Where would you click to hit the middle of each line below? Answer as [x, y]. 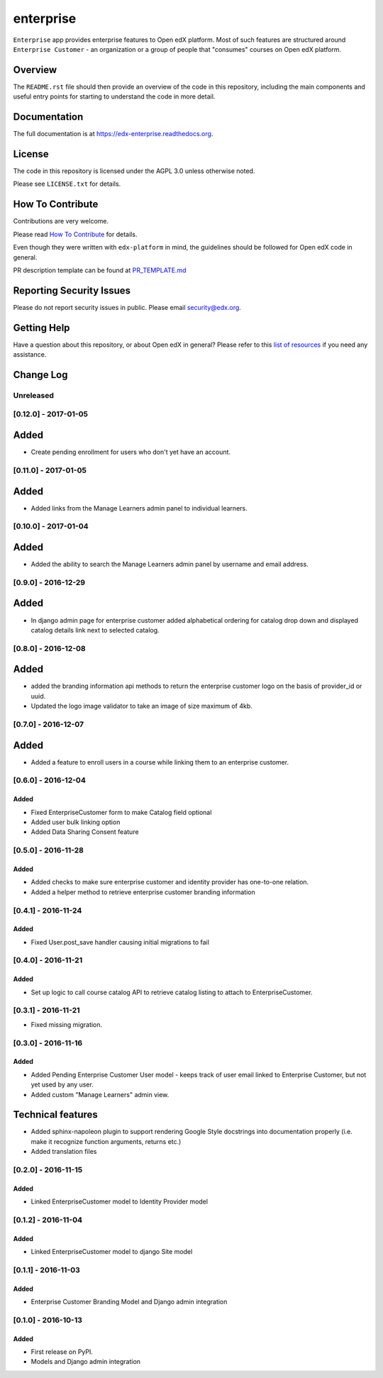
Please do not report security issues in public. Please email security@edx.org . [127, 307]
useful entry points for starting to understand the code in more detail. [114, 96]
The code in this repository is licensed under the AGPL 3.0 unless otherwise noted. [134, 171]
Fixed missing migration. [67, 1024]
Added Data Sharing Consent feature [85, 832]
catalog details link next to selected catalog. [95, 630]
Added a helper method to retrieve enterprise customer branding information [143, 892]
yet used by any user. [62, 1084]
